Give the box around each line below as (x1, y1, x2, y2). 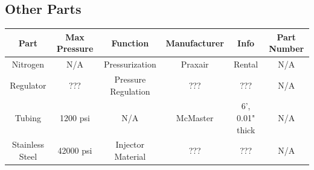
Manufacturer (165, 36, 224, 49)
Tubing (14, 112, 41, 124)
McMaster (176, 112, 214, 124)
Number (269, 42, 304, 55)
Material (114, 150, 146, 163)
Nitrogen (11, 58, 45, 71)
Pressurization (103, 58, 156, 71)
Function (111, 36, 149, 49)
